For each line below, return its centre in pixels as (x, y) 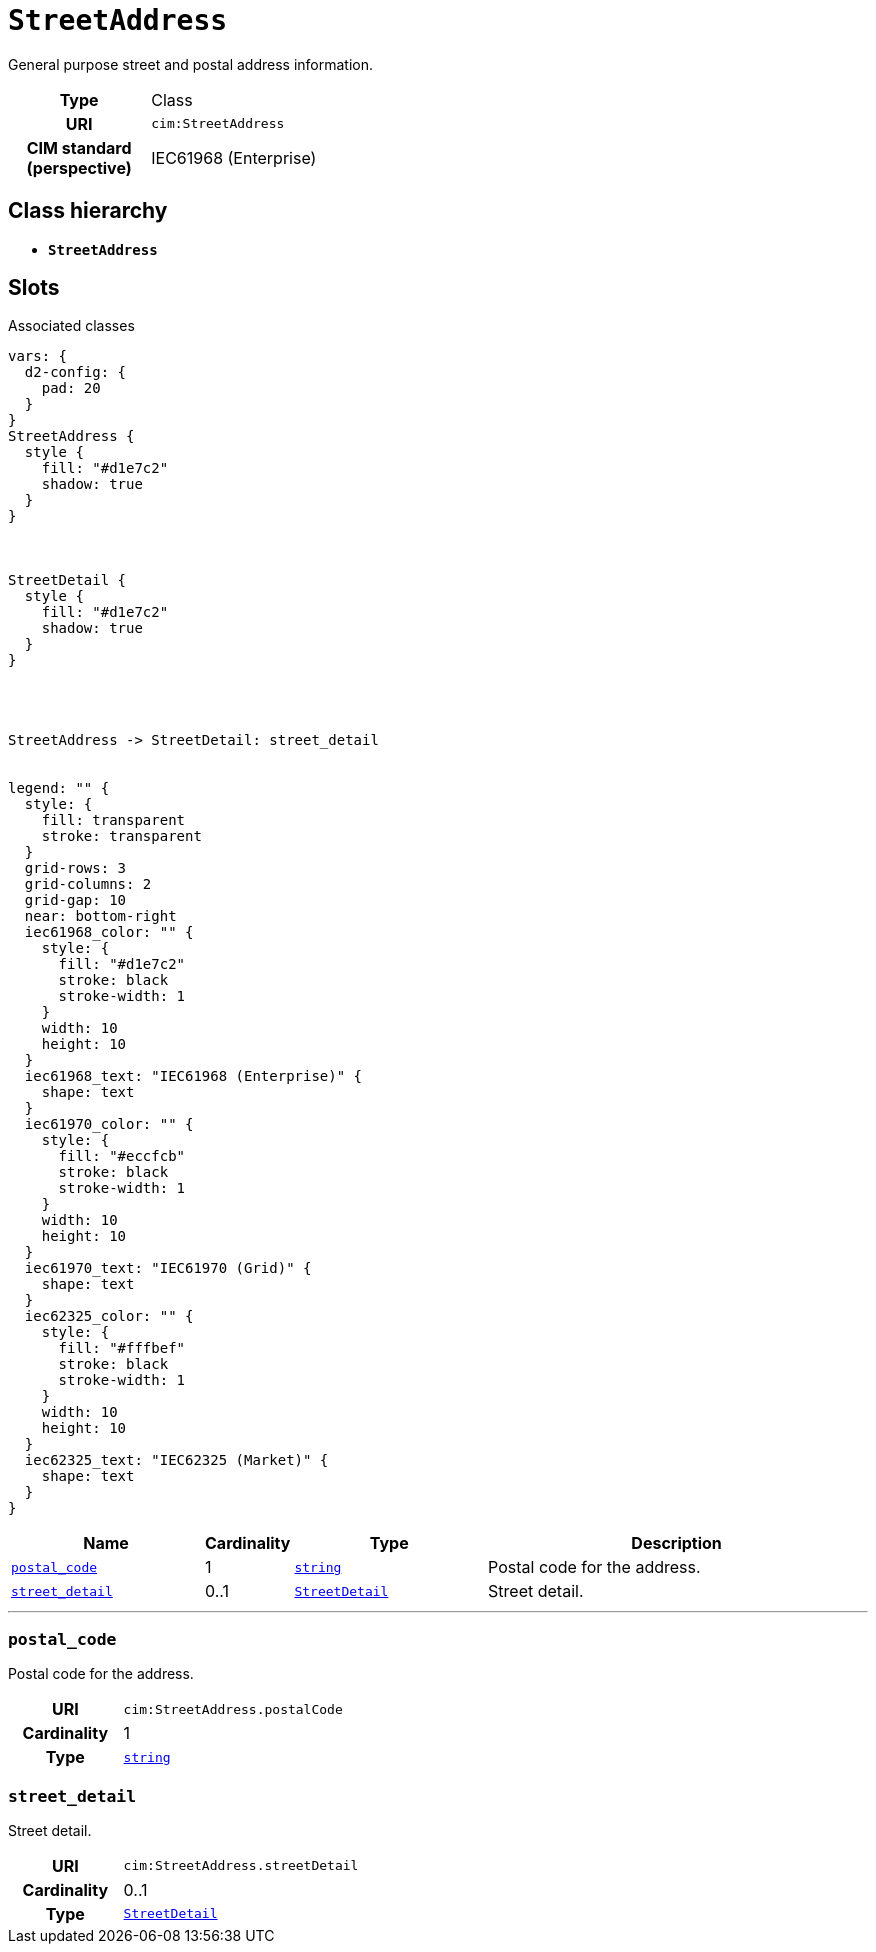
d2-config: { (75, 372)
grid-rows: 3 (75, 868)
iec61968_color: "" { (109, 932)
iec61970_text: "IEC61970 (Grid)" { (168, 1268)
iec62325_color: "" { (109, 1316)
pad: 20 (71, 388)
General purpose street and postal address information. (191, 64)
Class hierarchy (88, 211)
